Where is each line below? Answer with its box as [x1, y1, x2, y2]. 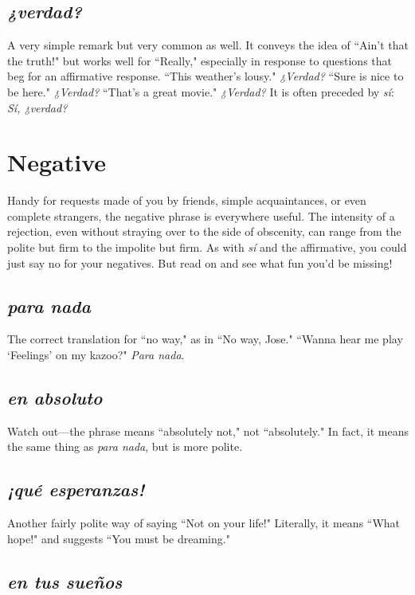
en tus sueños [7, 569, 123, 593]
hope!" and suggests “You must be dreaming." [7, 530, 230, 546]
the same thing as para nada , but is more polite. [7, 438, 243, 455]
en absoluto [7, 386, 103, 410]
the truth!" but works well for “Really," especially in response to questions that [7, 52, 393, 69]
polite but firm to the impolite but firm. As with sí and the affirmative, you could [7, 239, 407, 256]
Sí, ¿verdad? [7, 99, 68, 115]
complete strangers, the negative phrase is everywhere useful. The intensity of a [7, 207, 395, 224]
